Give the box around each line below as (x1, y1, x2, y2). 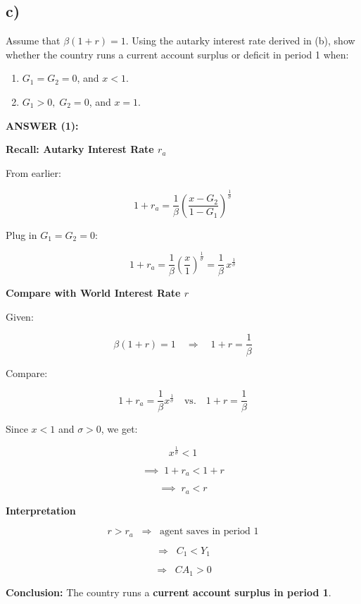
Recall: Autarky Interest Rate (6, 142, 154, 156)
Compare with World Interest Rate (6, 285, 181, 300)
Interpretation (6, 503, 76, 517)
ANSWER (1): (6, 118, 79, 132)
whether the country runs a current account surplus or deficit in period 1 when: (6, 47, 349, 61)
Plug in (6, 227, 37, 242)
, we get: (101, 421, 138, 436)
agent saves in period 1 (160, 526, 259, 537)
